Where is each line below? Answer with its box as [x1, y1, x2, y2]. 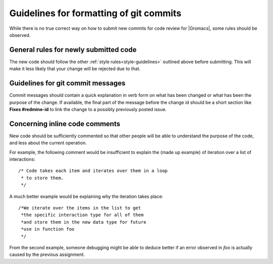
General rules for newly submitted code [9, 45, 137, 54]
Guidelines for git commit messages [9, 79, 126, 88]
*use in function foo [21, 226, 75, 232]
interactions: [9, 156, 35, 162]
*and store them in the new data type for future [21, 219, 147, 225]
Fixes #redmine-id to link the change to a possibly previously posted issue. [9, 106, 167, 112]
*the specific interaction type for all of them [21, 212, 144, 218]
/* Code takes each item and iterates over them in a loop [18, 168, 168, 174]
